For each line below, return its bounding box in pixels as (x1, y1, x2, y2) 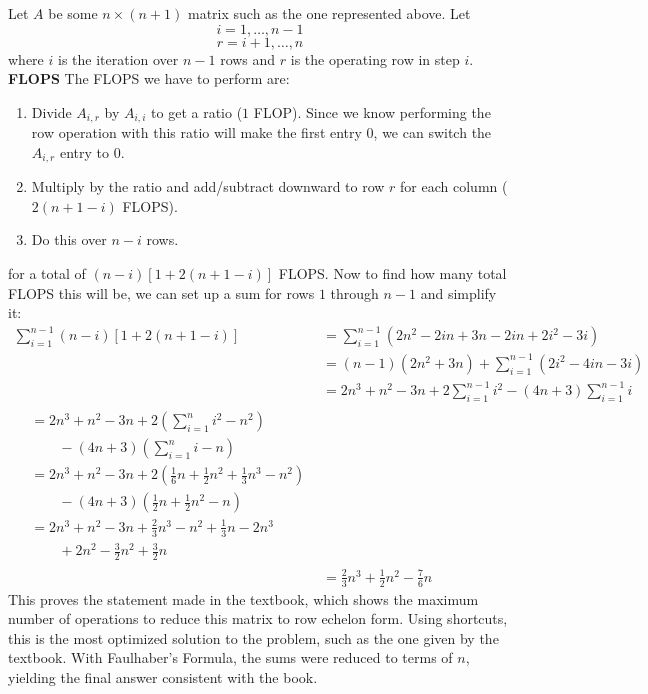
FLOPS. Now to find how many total (278, 263, 507, 284)
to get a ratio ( (151, 101, 243, 122)
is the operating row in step (290, 48, 460, 69)
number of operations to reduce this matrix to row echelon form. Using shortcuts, (8, 608, 508, 629)
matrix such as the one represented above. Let (187, 3, 471, 23)
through (330, 282, 379, 303)
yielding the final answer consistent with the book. (8, 666, 318, 687)
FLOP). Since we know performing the (253, 101, 491, 122)
